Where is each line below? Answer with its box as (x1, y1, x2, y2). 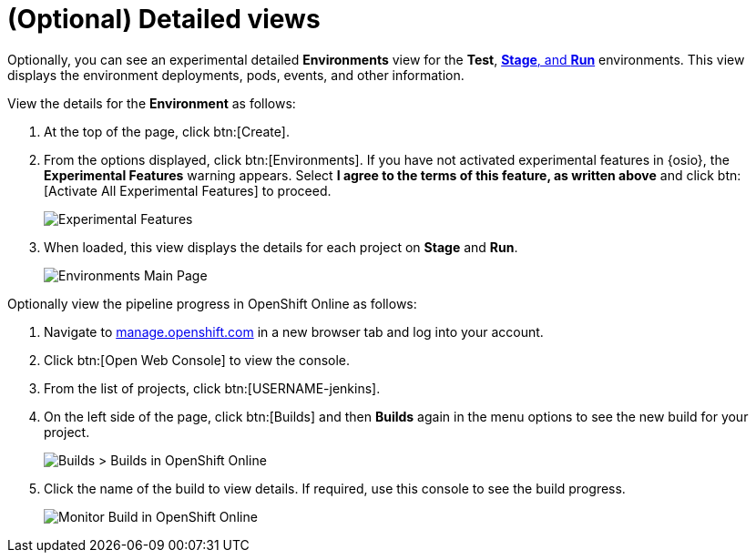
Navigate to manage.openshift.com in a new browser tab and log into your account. (44, 323, 544, 340)
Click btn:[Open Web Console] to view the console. (44, 351, 351, 368)
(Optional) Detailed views (7, 4, 321, 35)
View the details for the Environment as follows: (7, 95, 296, 111)
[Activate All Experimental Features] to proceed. (44, 182, 332, 199)
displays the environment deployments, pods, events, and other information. (7, 66, 465, 83)
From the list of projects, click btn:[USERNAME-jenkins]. (44, 380, 381, 396)
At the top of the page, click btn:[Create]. (44, 123, 290, 139)
